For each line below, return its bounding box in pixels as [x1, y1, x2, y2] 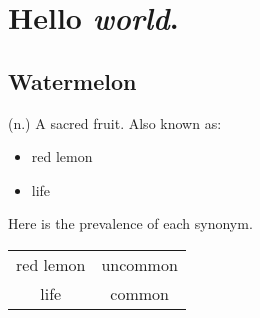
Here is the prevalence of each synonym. [8, 213, 253, 234]
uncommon [101, 252, 178, 276]
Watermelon [8, 65, 137, 96]
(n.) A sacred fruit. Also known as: [8, 112, 222, 133]
